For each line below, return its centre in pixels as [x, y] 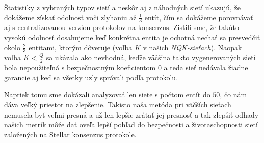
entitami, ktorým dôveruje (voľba [81, 47]
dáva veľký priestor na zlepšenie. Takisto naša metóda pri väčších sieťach [118, 105]
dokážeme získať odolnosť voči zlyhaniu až [70, 17]
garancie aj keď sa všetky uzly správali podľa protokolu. [91, 77]
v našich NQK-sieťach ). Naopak [192, 47]
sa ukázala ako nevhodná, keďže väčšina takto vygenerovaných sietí [151, 57]
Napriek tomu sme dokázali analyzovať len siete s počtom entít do [107, 94]
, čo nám [233, 94]
